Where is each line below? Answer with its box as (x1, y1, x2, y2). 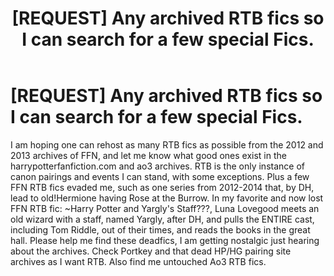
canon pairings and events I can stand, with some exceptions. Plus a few (10, 170, 310, 182)
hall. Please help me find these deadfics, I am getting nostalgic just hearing (10, 234, 320, 246)
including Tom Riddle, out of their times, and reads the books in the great (10, 223, 311, 236)
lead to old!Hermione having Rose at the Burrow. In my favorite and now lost (10, 192, 324, 204)
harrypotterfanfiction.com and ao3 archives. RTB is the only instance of (10, 160, 305, 172)
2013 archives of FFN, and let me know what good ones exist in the (10, 149, 287, 161)
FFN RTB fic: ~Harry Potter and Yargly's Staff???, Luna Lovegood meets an (10, 202, 320, 214)
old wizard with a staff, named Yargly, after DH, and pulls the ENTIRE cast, (10, 213, 315, 225)
